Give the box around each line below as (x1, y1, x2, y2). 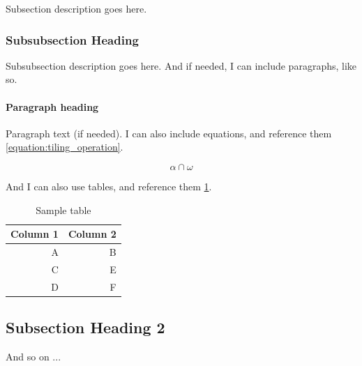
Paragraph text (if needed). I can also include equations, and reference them (6, 125, 332, 140)
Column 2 (68, 227, 116, 241)
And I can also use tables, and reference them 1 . (6, 178, 212, 193)
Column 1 (10, 227, 59, 241)
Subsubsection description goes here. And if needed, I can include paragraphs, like (6, 58, 357, 73)
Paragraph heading (6, 99, 99, 114)
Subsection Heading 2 (6, 317, 165, 338)
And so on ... (6, 349, 61, 363)
